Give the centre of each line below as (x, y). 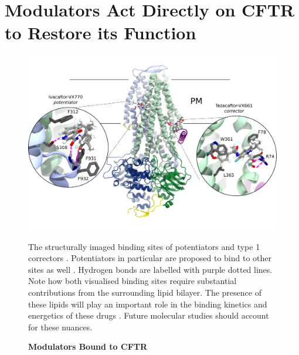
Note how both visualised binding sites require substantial (132, 281)
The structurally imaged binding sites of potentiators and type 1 (144, 246)
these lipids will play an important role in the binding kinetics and (148, 304)
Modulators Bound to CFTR (88, 346)
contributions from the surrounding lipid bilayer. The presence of (145, 292)
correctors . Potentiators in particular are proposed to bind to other (150, 258)
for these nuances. (60, 327)
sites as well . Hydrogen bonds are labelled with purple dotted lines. (150, 269)
